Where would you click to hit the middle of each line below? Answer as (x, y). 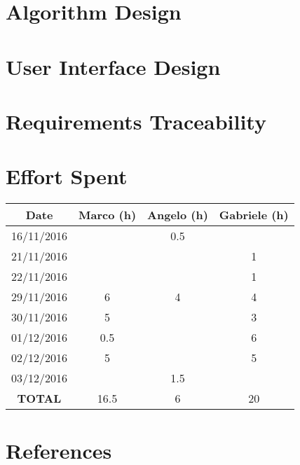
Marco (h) (108, 215)
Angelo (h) (178, 215)
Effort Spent (67, 176)
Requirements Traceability (136, 121)
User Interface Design (113, 66)
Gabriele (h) (254, 215)
